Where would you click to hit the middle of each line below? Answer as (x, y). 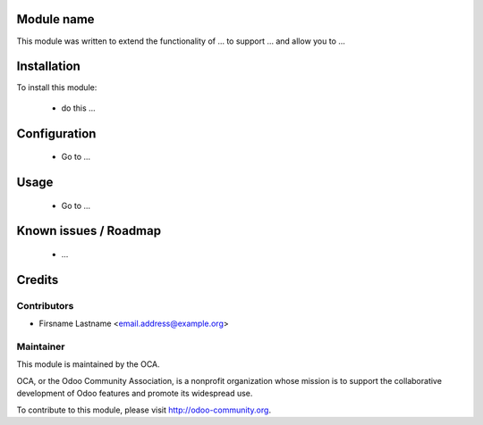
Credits (38, 280)
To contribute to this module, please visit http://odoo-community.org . (144, 410)
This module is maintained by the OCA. (88, 364)
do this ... (78, 108)
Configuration (56, 133)
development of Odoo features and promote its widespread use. (135, 394)
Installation (48, 67)
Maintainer (41, 346)
